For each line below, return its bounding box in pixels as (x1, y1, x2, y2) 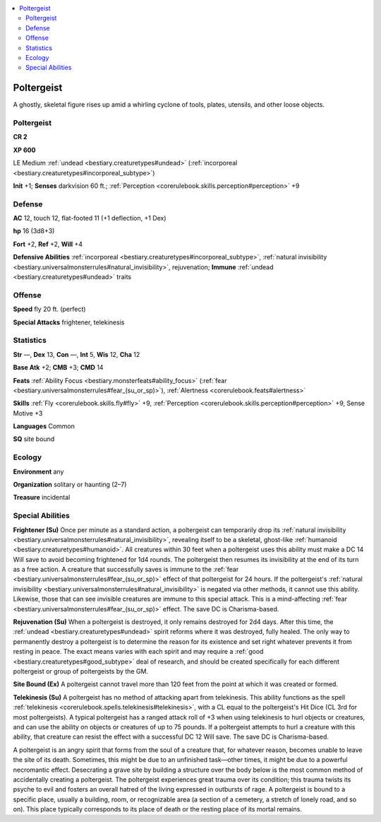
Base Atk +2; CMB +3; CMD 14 (13, 363, 104, 372)
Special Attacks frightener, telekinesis (13, 318, 125, 327)
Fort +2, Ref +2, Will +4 (13, 240, 83, 248)
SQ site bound (13, 435, 55, 443)
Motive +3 (13, 409, 43, 417)
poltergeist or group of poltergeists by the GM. (13, 667, 148, 675)
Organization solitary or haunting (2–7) (13, 480, 127, 488)
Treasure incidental (13, 493, 71, 502)
